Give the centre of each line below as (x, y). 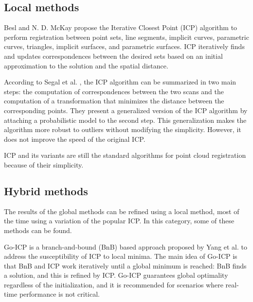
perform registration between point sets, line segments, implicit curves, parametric (126, 37)
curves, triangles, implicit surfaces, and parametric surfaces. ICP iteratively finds (124, 46)
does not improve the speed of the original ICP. (75, 139)
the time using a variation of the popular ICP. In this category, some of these (119, 221)
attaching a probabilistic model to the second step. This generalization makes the (125, 120)
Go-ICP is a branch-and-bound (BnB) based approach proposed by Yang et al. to (126, 246)
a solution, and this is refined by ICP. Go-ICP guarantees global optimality (116, 275)
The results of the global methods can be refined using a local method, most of (122, 211)
